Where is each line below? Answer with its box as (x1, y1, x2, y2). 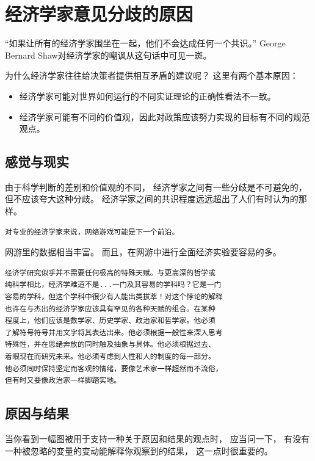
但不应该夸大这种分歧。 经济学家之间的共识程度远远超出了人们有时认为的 (5, 192, 299, 205)
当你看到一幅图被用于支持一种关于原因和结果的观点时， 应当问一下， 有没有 (5, 432, 310, 445)
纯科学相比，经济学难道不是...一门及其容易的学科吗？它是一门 (5, 280, 222, 289)
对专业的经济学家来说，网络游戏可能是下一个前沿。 (5, 227, 179, 236)
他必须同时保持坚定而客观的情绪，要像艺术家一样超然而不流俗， (5, 364, 223, 373)
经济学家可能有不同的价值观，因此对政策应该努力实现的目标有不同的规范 (19, 110, 310, 123)
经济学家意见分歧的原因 (5, 1, 194, 26)
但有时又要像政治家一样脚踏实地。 (5, 376, 121, 385)
